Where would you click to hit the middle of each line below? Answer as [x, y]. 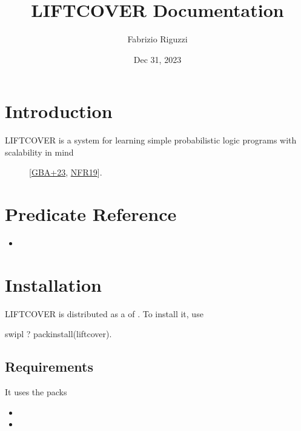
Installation [53, 284]
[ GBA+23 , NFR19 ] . [66, 172]
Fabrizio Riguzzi [157, 39]
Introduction [59, 111]
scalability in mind [39, 152]
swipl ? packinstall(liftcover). [58, 334]
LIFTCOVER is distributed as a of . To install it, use [104, 313]
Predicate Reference [91, 214]
